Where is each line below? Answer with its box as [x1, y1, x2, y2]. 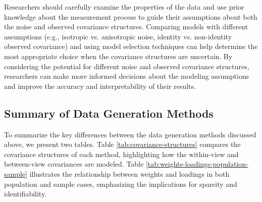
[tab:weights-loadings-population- [145, 159, 248, 169]
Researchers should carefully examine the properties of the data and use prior [4, 2, 244, 12]
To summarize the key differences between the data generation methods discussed [4, 129, 256, 139]
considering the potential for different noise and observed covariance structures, [4, 61, 249, 71]
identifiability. [4, 188, 47, 199]
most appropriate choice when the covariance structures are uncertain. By [4, 50, 233, 61]
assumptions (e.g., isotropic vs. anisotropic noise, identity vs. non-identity [4, 31, 232, 41]
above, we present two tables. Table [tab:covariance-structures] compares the [4, 139, 241, 149]
